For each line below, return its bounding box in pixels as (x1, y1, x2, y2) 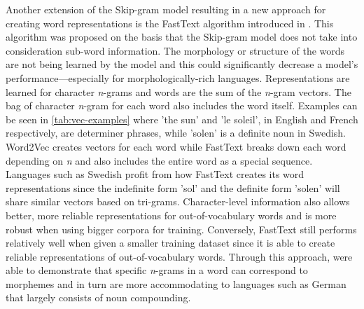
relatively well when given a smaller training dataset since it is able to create (6, 235, 335, 250)
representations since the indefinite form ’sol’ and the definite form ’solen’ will (6, 180, 340, 195)
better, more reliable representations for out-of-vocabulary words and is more (6, 207, 337, 222)
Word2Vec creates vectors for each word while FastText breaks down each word (6, 139, 346, 153)
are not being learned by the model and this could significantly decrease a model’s (6, 57, 358, 71)
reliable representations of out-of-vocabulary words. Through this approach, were (6, 249, 353, 263)
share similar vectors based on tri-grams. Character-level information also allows (6, 194, 350, 209)
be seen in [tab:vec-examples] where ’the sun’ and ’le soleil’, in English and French (6, 111, 358, 126)
